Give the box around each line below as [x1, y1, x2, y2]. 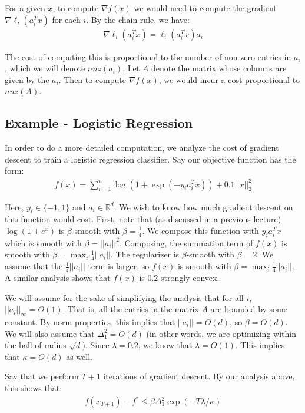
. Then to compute [58, 73, 127, 85]
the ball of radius [5, 339, 67, 351]
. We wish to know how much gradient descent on [114, 200, 293, 213]
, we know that [138, 339, 193, 351]
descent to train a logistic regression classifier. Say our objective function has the [5, 153, 296, 165]
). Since [82, 339, 110, 351]
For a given [5, 2, 45, 14]
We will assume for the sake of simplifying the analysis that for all [5, 291, 244, 303]
